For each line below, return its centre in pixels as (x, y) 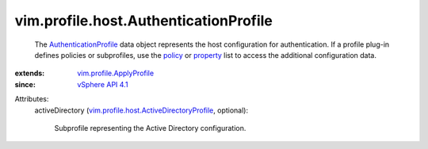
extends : (30, 73)
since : (25, 84)
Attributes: (32, 99)
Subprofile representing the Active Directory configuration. (150, 128)
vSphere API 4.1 (103, 84)
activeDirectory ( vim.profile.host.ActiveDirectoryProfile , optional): (141, 110)
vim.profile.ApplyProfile (116, 73)
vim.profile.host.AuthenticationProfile (144, 21)
